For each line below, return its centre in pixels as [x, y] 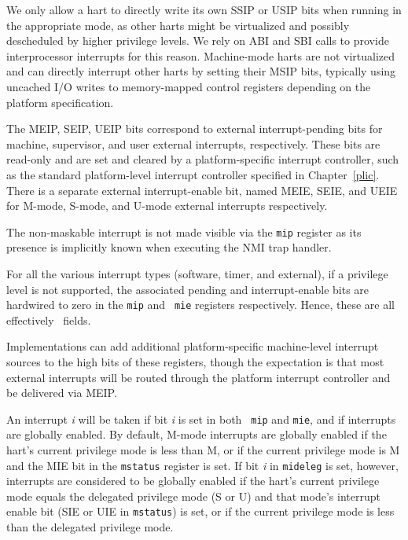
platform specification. [60, 102]
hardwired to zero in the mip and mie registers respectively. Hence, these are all [201, 305]
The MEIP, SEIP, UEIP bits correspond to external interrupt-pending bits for [195, 129]
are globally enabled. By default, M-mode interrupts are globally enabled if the [197, 434]
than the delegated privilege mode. [90, 527]
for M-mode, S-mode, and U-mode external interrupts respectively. [167, 206]
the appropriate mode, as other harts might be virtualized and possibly [178, 25]
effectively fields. [49, 320]
